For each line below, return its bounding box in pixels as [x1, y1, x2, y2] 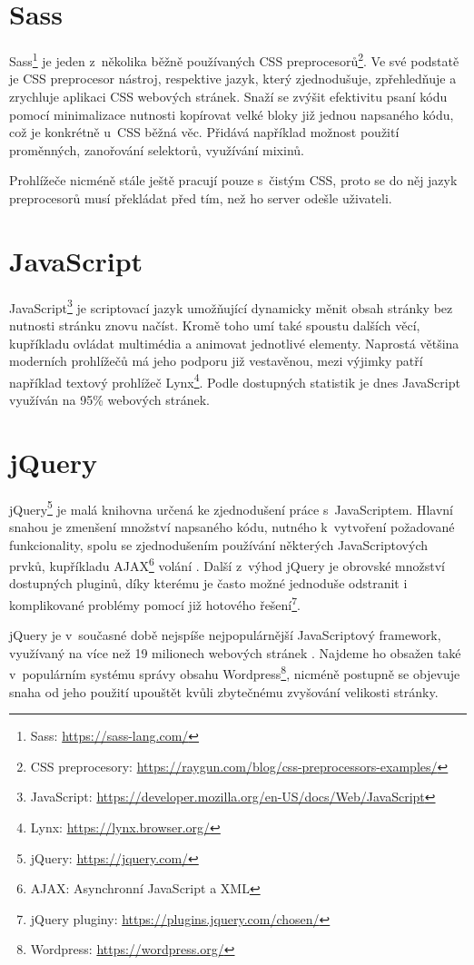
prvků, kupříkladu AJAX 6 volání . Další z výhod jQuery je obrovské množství [9, 554, 445, 575]
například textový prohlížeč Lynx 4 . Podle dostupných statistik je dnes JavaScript [9, 369, 460, 391]
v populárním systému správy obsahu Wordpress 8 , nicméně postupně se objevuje [9, 662, 460, 684]
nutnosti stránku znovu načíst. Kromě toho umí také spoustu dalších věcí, [9, 315, 420, 334]
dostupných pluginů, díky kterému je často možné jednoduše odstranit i [9, 574, 408, 593]
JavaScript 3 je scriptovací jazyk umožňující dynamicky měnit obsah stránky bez [9, 295, 453, 317]
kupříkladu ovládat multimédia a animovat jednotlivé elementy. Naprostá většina [9, 333, 459, 352]
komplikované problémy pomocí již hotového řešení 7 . [9, 592, 301, 614]
